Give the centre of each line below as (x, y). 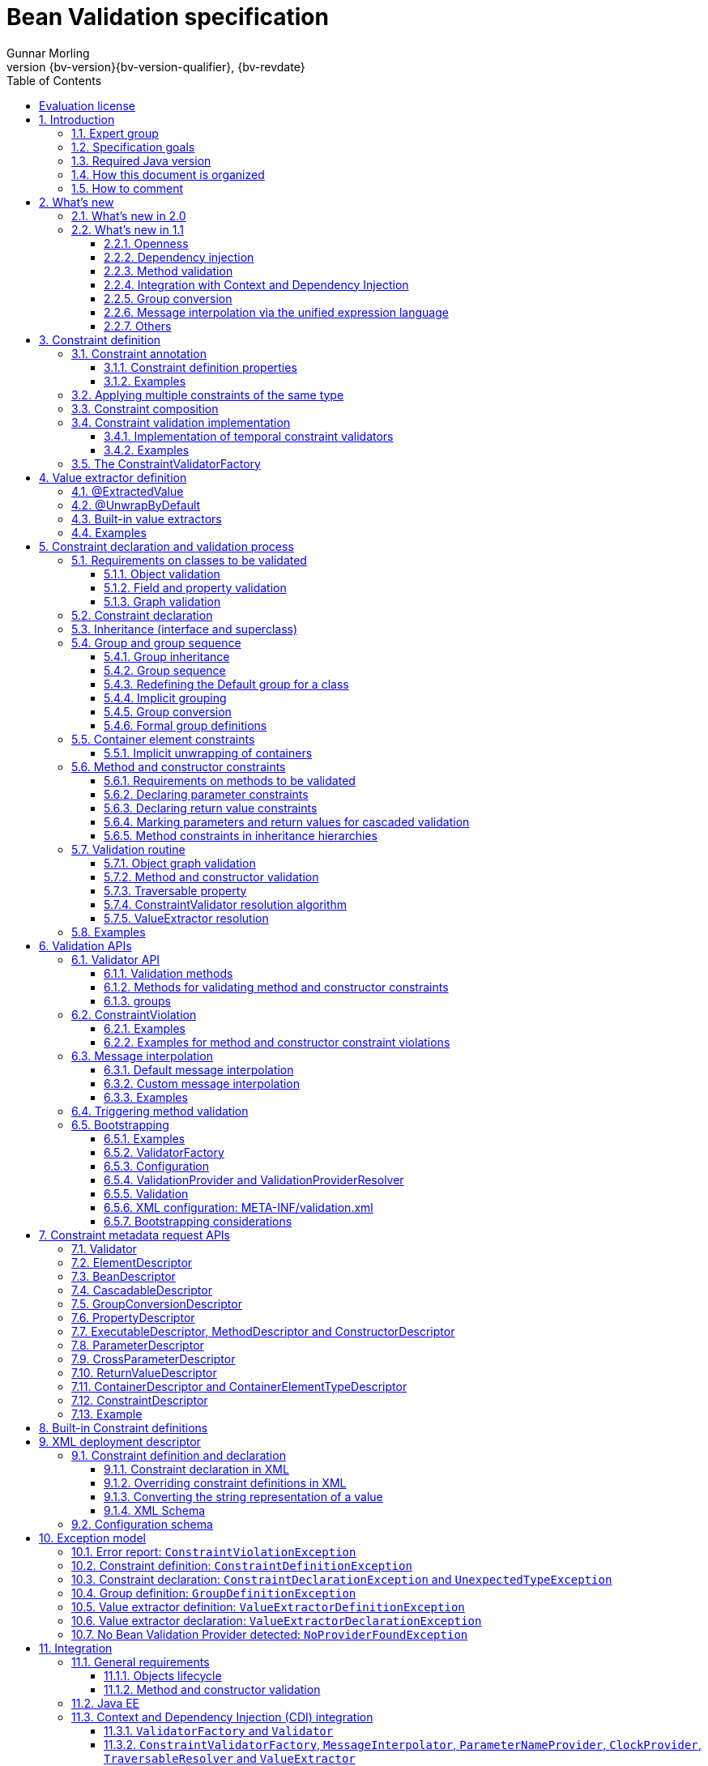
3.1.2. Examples (145, 381)
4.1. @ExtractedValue (128, 491)
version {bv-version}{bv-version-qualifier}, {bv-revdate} (156, 66)
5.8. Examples (109, 932)
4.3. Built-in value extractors (147, 518)
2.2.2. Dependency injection (179, 257)
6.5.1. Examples (145, 1138)
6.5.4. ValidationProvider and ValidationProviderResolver (254, 1179)
